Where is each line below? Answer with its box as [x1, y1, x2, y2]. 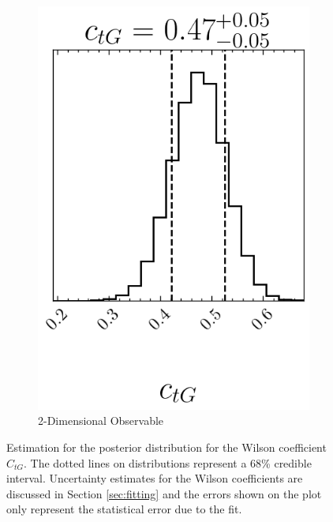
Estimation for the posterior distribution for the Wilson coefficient [6, 439, 327, 456]
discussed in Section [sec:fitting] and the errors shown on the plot [6, 485, 322, 501]
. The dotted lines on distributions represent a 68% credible [24, 454, 312, 471]
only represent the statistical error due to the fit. [6, 501, 242, 517]
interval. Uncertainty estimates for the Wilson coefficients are [6, 470, 303, 486]
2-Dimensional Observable [38, 412, 164, 429]
